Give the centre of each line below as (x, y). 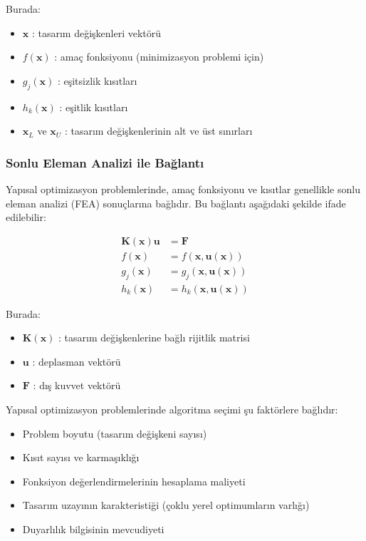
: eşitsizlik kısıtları (97, 80)
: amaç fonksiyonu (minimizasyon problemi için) (159, 57)
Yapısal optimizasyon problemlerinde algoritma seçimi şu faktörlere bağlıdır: (172, 409)
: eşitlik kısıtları (94, 107)
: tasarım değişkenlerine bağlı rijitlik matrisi (154, 338)
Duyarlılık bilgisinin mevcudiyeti (93, 529)
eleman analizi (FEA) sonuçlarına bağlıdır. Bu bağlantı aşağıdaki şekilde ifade (176, 203)
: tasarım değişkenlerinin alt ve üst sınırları (158, 131)
